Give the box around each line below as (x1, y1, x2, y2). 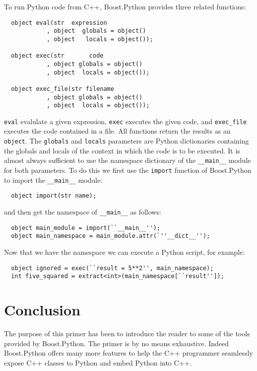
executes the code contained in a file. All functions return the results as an (4, 126, 231, 136)
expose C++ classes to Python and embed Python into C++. (4, 357, 192, 368)
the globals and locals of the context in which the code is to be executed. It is (4, 145, 240, 155)
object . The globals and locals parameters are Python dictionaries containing (4, 136, 249, 146)
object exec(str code (11, 52, 104, 60)
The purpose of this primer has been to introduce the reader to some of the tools (4, 328, 250, 338)
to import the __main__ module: (4, 174, 103, 185)
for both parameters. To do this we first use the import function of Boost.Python (4, 164, 252, 175)
